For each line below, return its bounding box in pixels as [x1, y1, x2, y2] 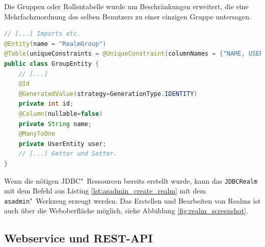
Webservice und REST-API [4, 230, 153, 246]
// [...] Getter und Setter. [18, 150, 117, 158]
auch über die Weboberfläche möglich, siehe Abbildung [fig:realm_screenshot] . [4, 205, 248, 216]
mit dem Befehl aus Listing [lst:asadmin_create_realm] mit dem [4, 185, 206, 196]
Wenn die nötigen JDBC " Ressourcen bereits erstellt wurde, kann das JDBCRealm [4, 175, 258, 186]
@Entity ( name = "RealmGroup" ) [4, 40, 107, 47]
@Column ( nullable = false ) [18, 110, 103, 117]
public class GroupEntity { [4, 60, 99, 67]
